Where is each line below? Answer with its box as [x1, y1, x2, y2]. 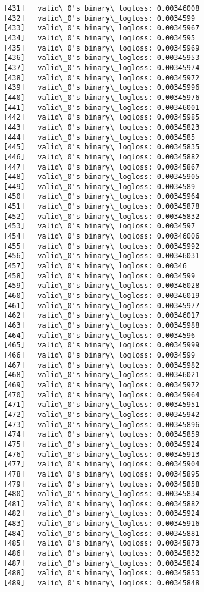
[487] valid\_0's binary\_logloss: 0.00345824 [4, 559, 200, 568]
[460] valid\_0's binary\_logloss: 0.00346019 [4, 292, 200, 300]
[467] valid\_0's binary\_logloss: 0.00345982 [4, 361, 200, 369]
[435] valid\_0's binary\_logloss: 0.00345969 [4, 43, 200, 52]
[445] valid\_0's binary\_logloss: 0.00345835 [4, 143, 200, 152]
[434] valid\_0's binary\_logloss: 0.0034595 [4, 33, 196, 42]
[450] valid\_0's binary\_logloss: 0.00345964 [4, 192, 200, 201]
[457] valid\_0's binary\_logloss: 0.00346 [4, 262, 187, 271]
